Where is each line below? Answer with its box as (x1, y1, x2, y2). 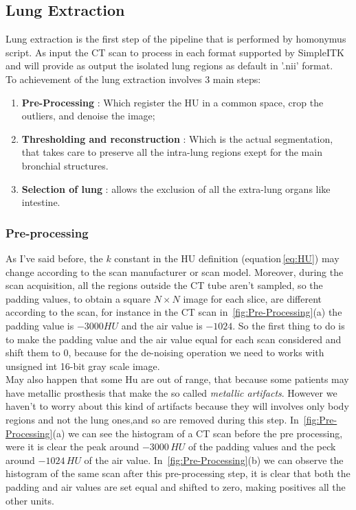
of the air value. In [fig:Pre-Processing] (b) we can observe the (84, 452, 344, 467)
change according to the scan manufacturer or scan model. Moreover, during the (5, 264, 344, 279)
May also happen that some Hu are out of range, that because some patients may (5, 372, 349, 386)
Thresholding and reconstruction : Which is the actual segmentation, (21, 131, 333, 146)
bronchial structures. (21, 158, 109, 172)
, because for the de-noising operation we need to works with (68, 345, 324, 360)
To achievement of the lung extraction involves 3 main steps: (5, 71, 261, 86)
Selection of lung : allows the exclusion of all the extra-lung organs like (21, 181, 331, 196)
